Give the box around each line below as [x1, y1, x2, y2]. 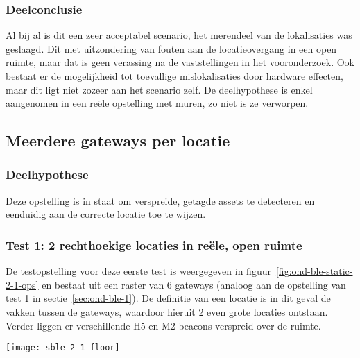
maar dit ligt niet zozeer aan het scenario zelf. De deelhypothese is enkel [6, 82, 313, 96]
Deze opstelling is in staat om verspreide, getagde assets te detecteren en [6, 193, 315, 207]
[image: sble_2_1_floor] [6, 343, 120, 353]
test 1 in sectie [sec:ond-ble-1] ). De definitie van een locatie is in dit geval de [6, 291, 331, 305]
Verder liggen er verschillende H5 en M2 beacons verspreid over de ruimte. [6, 318, 321, 332]
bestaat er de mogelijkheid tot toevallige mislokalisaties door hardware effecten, [6, 69, 343, 83]
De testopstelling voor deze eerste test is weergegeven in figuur [6, 264, 271, 278]
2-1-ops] [6, 277, 39, 291]
